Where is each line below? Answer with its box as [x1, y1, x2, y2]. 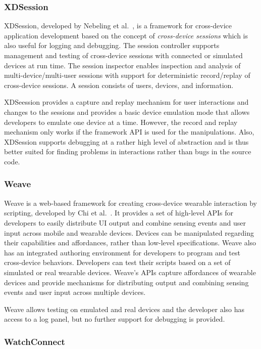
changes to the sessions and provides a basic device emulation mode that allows [4, 106, 250, 117]
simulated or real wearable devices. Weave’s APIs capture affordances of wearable [4, 267, 256, 277]
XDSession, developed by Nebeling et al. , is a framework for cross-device [4, 20, 232, 31]
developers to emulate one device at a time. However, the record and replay [4, 116, 238, 127]
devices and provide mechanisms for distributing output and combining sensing [4, 277, 249, 287]
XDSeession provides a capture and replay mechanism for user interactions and [4, 97, 249, 107]
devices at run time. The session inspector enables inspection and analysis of [4, 60, 241, 70]
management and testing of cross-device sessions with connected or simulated [4, 50, 243, 60]
